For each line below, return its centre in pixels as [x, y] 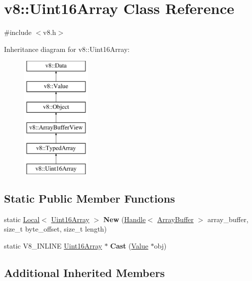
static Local [22, 219]
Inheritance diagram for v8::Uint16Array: [67, 49]
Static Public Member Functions [90, 198]
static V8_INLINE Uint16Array [53, 246]
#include [18, 32]
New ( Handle [125, 219]
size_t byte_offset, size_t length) [56, 229]
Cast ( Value [129, 246]
